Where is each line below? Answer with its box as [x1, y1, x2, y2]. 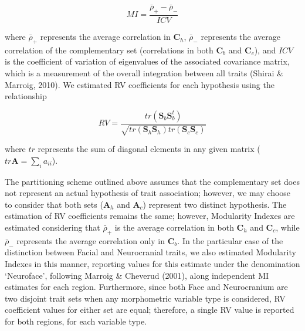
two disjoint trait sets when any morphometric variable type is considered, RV [5, 292, 286, 304]
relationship [5, 90, 47, 102]
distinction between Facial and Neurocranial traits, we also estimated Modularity [5, 246, 296, 258]
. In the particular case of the [177, 234, 283, 246]
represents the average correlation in [40, 31, 171, 43]
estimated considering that [5, 221, 100, 233]
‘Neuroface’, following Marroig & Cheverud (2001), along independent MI [5, 269, 269, 281]
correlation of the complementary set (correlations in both [5, 43, 213, 56]
